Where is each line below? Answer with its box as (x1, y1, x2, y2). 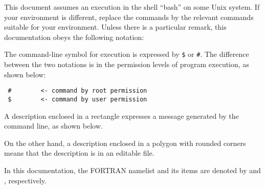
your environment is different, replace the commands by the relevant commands (4, 11, 254, 22)
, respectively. (4, 175, 47, 185)
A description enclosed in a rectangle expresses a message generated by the (4, 110, 239, 121)
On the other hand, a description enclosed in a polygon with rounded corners (4, 137, 246, 148)
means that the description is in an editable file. (4, 148, 154, 158)
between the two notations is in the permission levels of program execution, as (4, 59, 249, 70)
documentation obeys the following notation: (4, 31, 144, 42)
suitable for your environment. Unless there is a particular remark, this (4, 22, 227, 32)
